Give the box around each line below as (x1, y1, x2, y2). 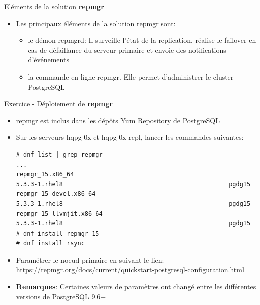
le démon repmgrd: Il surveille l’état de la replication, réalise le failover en (28, 35, 256, 45)
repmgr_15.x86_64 (16, 171, 74, 178)
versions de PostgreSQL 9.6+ (16, 291, 106, 301)
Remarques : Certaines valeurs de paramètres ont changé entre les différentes (16, 281, 256, 292)
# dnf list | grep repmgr (16, 150, 103, 158)
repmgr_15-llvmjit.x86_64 (16, 210, 103, 217)
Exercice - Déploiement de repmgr (4, 98, 113, 109)
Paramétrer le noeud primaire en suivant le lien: (16, 254, 164, 265)
